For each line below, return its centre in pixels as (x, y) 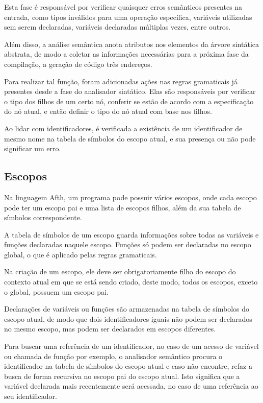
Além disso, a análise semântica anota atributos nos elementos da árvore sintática (132, 44)
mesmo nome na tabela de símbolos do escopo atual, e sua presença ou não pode (130, 138)
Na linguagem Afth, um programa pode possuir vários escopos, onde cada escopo (130, 197)
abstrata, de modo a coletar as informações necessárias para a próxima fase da (126, 54)
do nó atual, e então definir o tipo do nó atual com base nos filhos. (108, 111)
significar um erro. (33, 148)
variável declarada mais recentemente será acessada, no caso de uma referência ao (131, 386)
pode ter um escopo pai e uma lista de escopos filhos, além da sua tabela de (123, 207)
